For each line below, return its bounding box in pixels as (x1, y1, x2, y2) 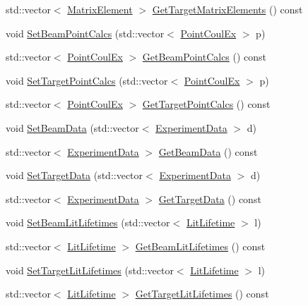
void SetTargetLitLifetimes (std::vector (6, 262, 174, 277)
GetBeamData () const (158, 144, 258, 159)
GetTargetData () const (158, 191, 261, 206)
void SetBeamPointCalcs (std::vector (6, 25, 165, 40)
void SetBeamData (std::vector (6, 120, 139, 135)
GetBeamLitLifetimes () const (135, 238, 266, 253)
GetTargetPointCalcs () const (142, 97, 271, 111)
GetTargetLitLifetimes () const (135, 286, 269, 301)
